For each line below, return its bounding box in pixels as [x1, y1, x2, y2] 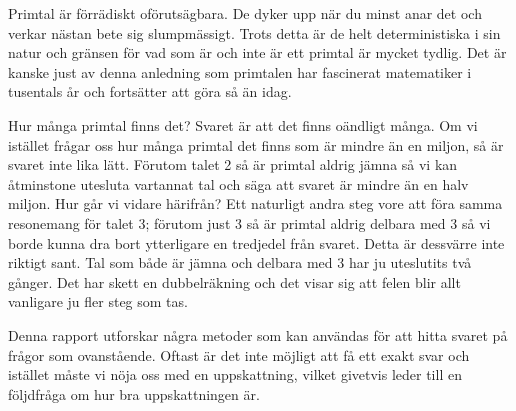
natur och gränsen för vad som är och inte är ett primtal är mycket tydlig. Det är [8, 42, 507, 63]
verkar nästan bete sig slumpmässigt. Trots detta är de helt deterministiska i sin [8, 22, 501, 43]
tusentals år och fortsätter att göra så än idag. [8, 81, 292, 102]
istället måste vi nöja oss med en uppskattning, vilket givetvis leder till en [8, 364, 462, 385]
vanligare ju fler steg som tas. [8, 291, 188, 312]
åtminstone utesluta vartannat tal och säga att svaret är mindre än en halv [8, 173, 469, 194]
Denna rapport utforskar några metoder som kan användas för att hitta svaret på [8, 324, 508, 345]
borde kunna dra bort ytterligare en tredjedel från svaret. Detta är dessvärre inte [8, 232, 505, 253]
